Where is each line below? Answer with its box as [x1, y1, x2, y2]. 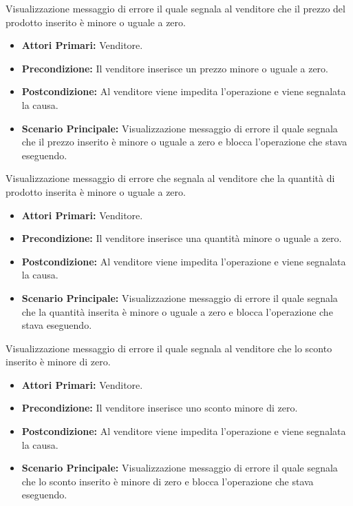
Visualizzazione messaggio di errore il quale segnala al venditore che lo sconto [6, 341, 332, 355]
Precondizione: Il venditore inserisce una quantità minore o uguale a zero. [21, 231, 342, 245]
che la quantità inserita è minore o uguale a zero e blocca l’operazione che [21, 304, 333, 318]
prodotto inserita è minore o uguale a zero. [6, 184, 186, 199]
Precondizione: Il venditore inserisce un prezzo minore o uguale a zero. [21, 61, 328, 75]
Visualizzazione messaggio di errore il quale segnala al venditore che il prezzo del [6, 1, 345, 15]
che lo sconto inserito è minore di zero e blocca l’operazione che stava [21, 474, 314, 488]
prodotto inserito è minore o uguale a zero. [6, 14, 186, 29]
